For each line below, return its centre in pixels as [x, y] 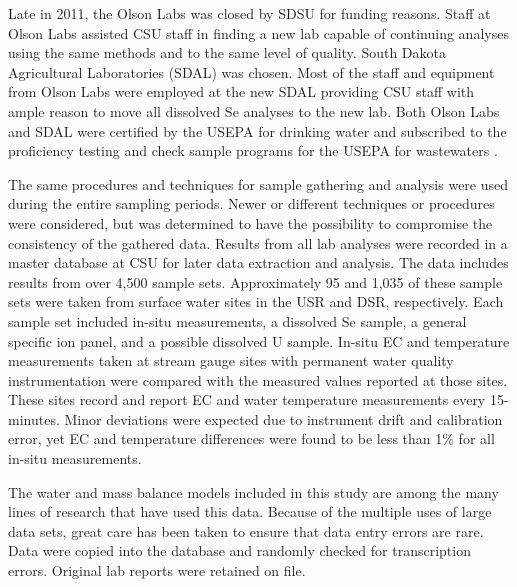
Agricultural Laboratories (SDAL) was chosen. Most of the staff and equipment [251, 71]
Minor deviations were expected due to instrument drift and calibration [283, 418]
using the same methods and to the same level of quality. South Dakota [227, 52]
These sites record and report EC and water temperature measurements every [247, 399]
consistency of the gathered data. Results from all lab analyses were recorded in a [258, 242]
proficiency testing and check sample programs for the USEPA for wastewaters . [253, 150]
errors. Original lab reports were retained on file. [157, 570]
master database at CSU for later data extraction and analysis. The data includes [258, 262]
